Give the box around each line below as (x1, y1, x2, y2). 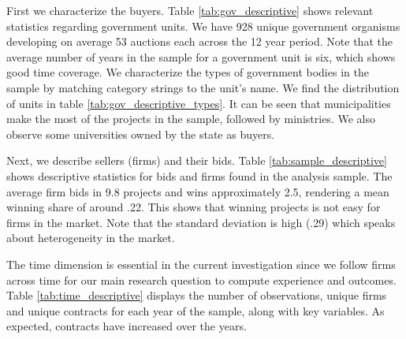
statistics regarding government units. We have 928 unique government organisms (6, 17, 400, 34)
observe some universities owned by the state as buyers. (6, 125, 275, 142)
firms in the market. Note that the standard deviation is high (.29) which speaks (6, 214, 396, 230)
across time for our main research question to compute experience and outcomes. (6, 271, 397, 288)
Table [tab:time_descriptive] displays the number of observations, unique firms (6, 287, 387, 304)
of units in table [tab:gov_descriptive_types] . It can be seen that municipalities (6, 95, 391, 111)
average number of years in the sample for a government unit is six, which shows (6, 48, 396, 65)
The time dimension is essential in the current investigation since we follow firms (6, 255, 396, 272)
